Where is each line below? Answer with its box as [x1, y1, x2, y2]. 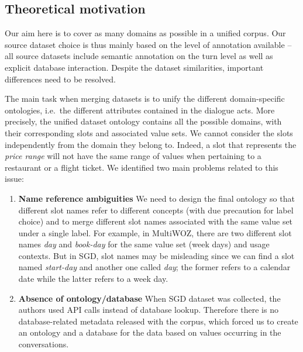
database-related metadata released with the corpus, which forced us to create [18, 315, 298, 327]
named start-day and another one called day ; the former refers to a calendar [18, 261, 291, 273]
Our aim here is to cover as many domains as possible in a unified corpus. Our [5, 27, 286, 39]
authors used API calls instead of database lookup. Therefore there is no [18, 303, 278, 316]
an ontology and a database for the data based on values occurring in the [18, 326, 281, 339]
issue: [5, 172, 24, 185]
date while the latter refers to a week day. [18, 272, 168, 285]
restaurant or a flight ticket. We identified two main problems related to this [5, 161, 278, 173]
